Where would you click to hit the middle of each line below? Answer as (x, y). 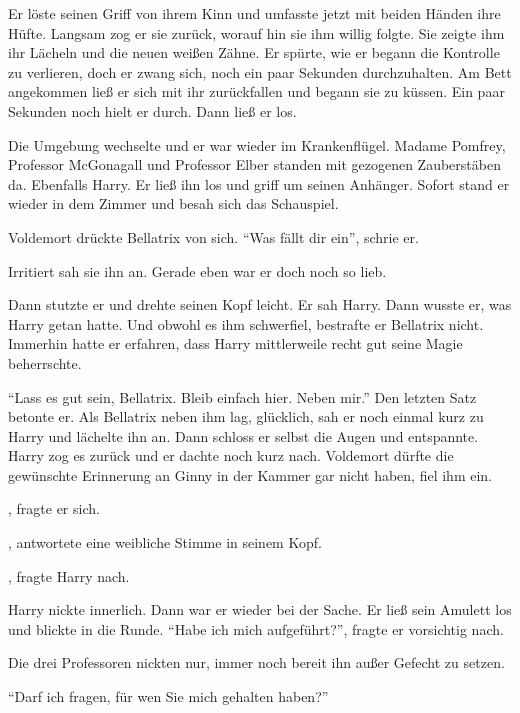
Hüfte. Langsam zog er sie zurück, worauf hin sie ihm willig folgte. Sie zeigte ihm (256, 32)
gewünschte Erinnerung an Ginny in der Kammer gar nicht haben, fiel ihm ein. (250, 474)
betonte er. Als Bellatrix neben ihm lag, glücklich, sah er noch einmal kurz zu (246, 416)
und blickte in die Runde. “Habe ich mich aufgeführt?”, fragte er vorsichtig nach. (256, 628)
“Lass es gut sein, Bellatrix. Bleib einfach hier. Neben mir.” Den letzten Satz (242, 396)
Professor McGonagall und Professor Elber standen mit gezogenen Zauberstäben (254, 164)
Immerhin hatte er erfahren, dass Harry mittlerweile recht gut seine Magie (235, 343)
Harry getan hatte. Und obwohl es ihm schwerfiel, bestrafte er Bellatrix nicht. (246, 323)
